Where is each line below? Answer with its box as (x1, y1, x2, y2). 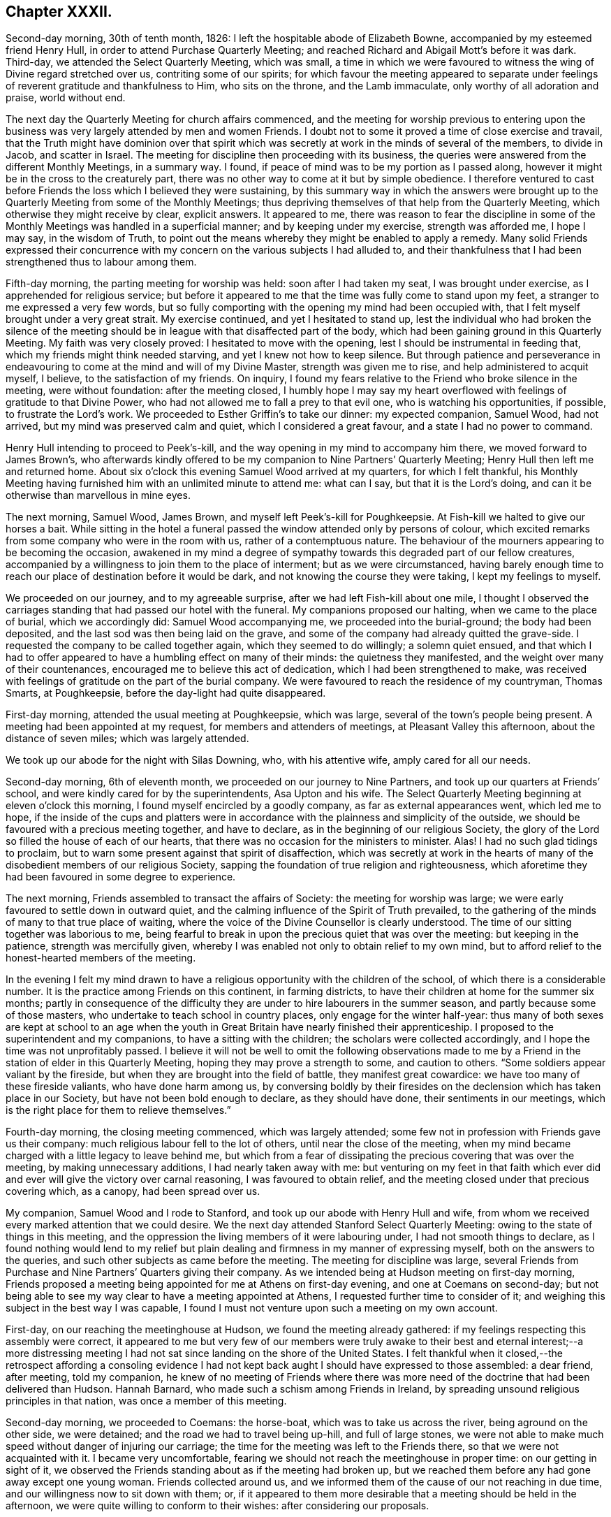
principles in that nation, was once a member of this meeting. (6, 1395, 287, 1407)
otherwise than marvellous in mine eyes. (6, 489, 191, 502)
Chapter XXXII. (6, 3, 112, 20)
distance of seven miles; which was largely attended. (6, 732, 249, 745)
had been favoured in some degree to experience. (6, 871, 236, 883)
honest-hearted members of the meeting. (6, 952, 196, 964)
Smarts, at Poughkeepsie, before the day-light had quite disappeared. (6, 687, 326, 699)
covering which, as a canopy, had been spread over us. (6, 1185, 260, 1198)
